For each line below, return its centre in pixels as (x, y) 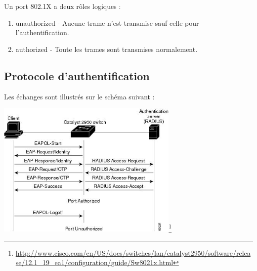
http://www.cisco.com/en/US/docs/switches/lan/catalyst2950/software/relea (133, 252)
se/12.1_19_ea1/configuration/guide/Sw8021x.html (94, 262)
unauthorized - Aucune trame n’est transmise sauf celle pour (107, 23)
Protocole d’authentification (77, 75)
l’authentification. (42, 32)
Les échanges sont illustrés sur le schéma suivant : (79, 96)
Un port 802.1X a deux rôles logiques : (63, 6)
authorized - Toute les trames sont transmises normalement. (107, 49)
